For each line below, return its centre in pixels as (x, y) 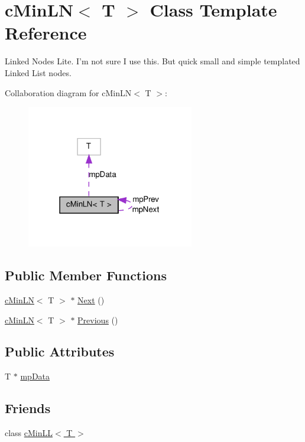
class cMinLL (29, 433)
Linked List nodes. (38, 72)
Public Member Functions (86, 275)
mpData (35, 376)
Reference (46, 33)
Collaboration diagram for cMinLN (68, 92)
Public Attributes (60, 351)
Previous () (98, 320)
